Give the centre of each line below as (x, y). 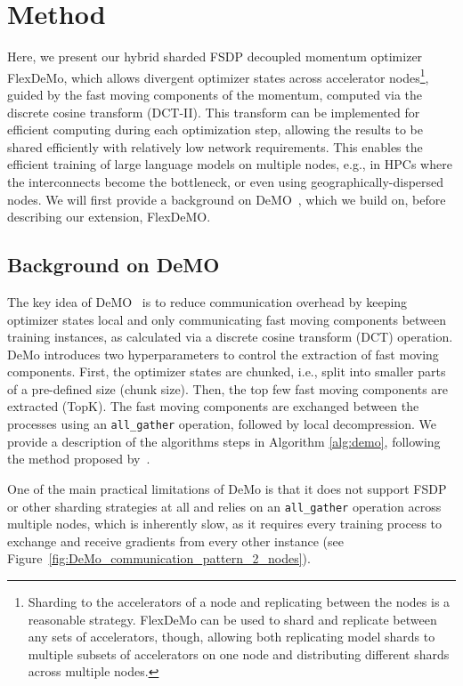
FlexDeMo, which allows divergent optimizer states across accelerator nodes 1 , (218, 76)
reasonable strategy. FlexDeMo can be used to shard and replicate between (232, 619)
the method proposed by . (79, 459)
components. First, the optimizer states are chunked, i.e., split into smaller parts (227, 371)
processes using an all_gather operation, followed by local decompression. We (222, 424)
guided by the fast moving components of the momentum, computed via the (215, 94)
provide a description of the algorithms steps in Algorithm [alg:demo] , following (224, 441)
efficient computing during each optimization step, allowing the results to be (215, 129)
